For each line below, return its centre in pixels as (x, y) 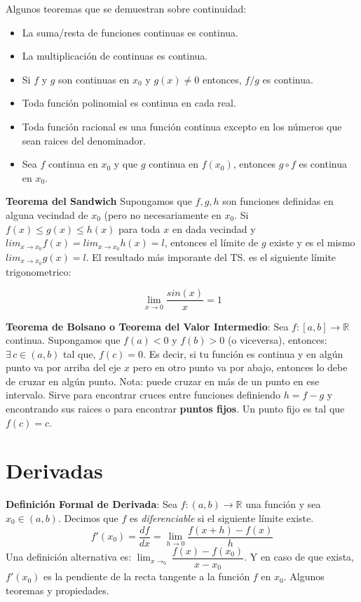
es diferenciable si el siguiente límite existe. (222, 517)
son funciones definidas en (278, 201)
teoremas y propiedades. (57, 590)
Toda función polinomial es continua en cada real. (129, 103)
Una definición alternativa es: (69, 557)
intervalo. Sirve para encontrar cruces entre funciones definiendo (143, 395)
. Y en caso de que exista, (299, 557)
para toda (139, 228)
